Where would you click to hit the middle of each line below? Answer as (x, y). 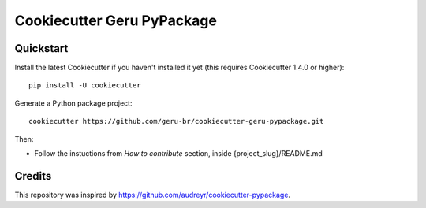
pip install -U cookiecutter (85, 85)
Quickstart (41, 48)
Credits (33, 176)
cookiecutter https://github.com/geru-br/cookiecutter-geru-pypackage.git (176, 121)
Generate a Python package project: (73, 103)
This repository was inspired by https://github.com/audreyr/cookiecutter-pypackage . (153, 195)
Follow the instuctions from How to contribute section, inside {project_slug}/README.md (178, 154)
